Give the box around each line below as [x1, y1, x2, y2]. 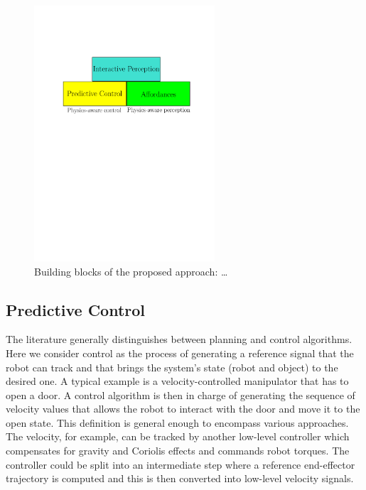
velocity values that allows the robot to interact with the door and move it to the [6, 401, 360, 416]
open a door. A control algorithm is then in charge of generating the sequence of [6, 387, 355, 402]
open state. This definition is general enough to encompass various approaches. [6, 415, 349, 430]
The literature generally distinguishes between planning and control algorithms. [6, 332, 352, 347]
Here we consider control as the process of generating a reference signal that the [6, 345, 354, 360]
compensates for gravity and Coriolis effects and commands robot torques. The [6, 443, 350, 458]
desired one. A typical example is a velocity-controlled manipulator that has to [6, 374, 349, 388]
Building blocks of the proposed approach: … [34, 263, 228, 278]
